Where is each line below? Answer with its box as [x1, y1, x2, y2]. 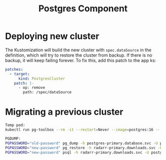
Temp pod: [5, 123, 26, 128]
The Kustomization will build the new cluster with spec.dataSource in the [5, 47, 152, 53]
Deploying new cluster [5, 31, 100, 42]
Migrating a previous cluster [5, 106, 124, 118]
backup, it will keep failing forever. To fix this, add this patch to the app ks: [5, 57, 157, 63]
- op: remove [18, 85, 45, 90]
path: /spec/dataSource [23, 90, 72, 95]
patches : [5, 67, 23, 72]
